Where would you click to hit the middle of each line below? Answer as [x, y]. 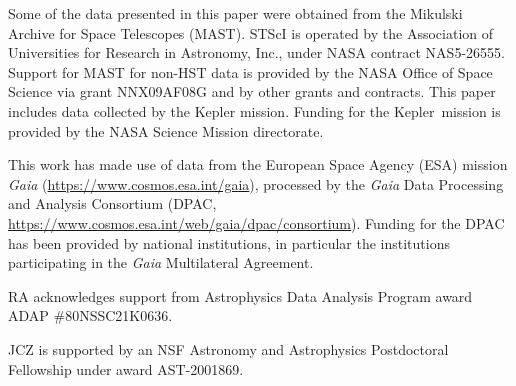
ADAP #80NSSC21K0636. [90, 315]
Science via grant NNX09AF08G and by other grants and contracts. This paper [252, 91]
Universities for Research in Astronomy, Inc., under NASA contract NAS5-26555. [256, 52]
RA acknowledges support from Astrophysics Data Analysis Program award [240, 295]
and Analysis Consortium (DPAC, [112, 203]
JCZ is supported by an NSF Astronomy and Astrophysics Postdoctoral [228, 348]
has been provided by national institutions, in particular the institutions [229, 242]
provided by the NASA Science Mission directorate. [166, 130]
